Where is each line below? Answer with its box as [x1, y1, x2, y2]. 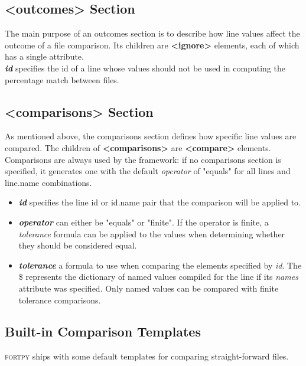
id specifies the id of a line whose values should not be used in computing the [5, 61, 285, 74]
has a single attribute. [5, 50, 84, 63]
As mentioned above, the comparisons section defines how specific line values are [5, 130, 297, 142]
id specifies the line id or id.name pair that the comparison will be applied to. [18, 196, 301, 208]
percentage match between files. [5, 73, 119, 86]
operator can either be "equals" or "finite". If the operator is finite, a [18, 215, 269, 228]
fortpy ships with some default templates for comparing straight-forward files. [5, 350, 289, 362]
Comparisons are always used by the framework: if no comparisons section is [5, 153, 281, 165]
